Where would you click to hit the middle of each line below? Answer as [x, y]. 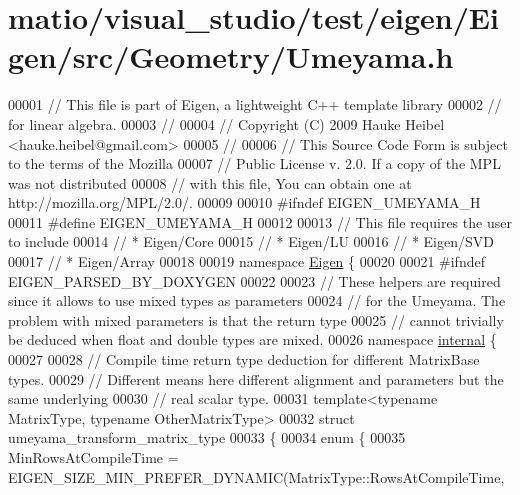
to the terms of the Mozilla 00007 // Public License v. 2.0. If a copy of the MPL [254, 163]
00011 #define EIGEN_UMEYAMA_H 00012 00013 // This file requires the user [260, 221]
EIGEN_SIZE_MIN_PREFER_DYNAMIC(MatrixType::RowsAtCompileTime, [256, 476]
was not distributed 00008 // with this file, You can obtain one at [210, 182]
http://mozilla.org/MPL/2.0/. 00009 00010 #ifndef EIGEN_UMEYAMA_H [244, 202]
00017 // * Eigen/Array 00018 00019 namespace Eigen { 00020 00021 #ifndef [246, 261]
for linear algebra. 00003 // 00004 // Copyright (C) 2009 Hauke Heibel [226, 123]
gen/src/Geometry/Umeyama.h [231, 56]
